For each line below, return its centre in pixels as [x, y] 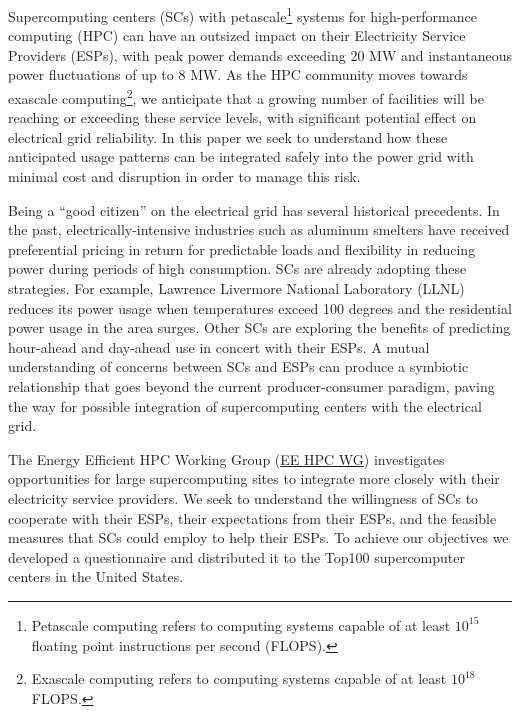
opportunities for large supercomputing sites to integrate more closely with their [254, 478]
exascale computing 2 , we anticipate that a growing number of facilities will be [246, 96]
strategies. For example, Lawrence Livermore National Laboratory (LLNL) [236, 288]
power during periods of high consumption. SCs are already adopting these [237, 268]
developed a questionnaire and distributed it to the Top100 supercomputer [236, 556]
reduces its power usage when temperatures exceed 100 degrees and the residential [260, 307]
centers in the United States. [96, 576]
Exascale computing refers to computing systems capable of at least [239, 678]
